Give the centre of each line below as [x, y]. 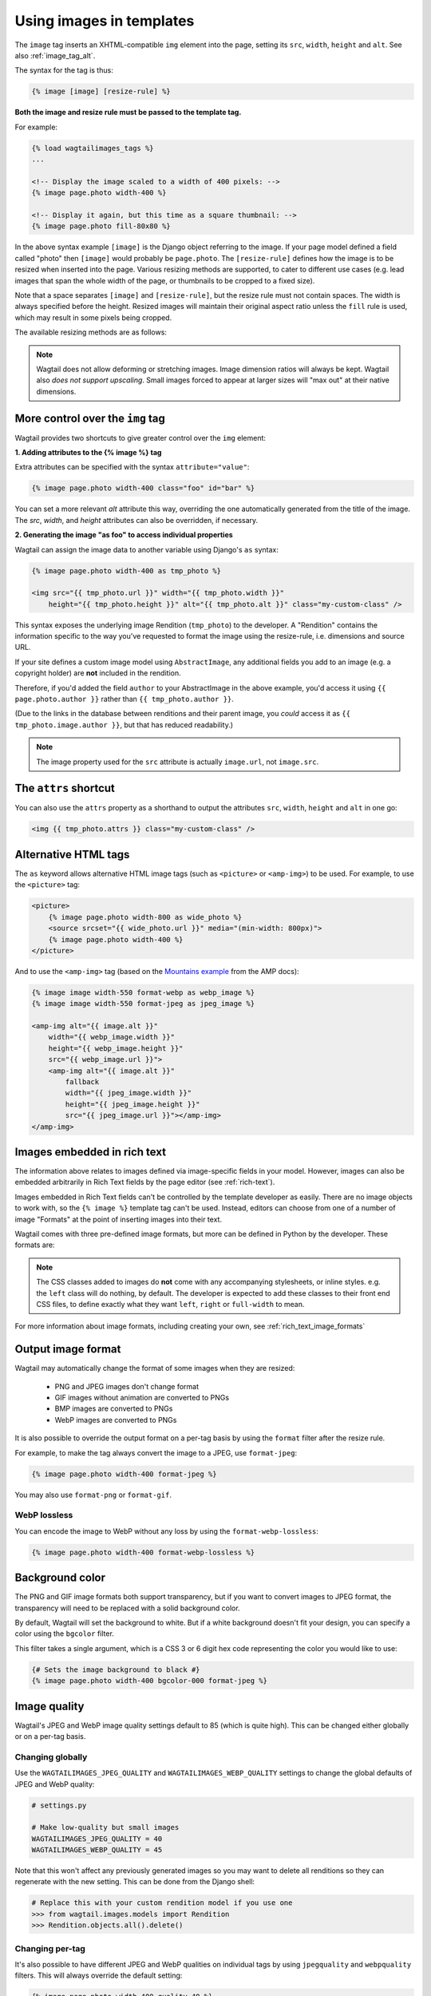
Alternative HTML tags [72, 854]
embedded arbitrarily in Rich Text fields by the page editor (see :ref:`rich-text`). [145, 1182]
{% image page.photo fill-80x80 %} [101, 226]
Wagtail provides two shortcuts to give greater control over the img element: [140, 438]
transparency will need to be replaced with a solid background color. [127, 1608]
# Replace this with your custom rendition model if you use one [162, 1903]
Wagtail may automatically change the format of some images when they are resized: [155, 1368]
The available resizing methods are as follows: [91, 332]
